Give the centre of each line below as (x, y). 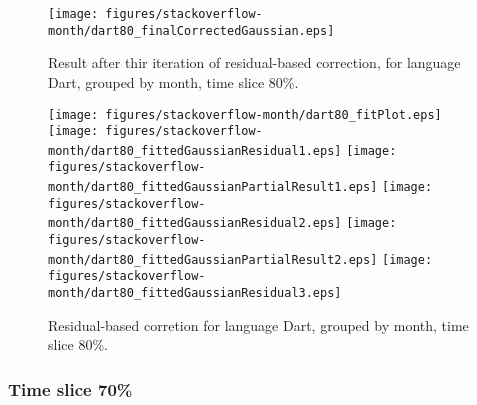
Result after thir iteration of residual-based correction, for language (254, 62)
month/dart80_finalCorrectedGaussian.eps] (191, 30)
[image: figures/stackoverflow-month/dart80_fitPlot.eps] (245, 114)
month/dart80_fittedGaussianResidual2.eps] (195, 223)
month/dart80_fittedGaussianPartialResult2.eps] (213, 259)
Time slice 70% (70, 388)
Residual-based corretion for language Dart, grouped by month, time (258, 324)
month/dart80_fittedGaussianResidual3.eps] (195, 293)
